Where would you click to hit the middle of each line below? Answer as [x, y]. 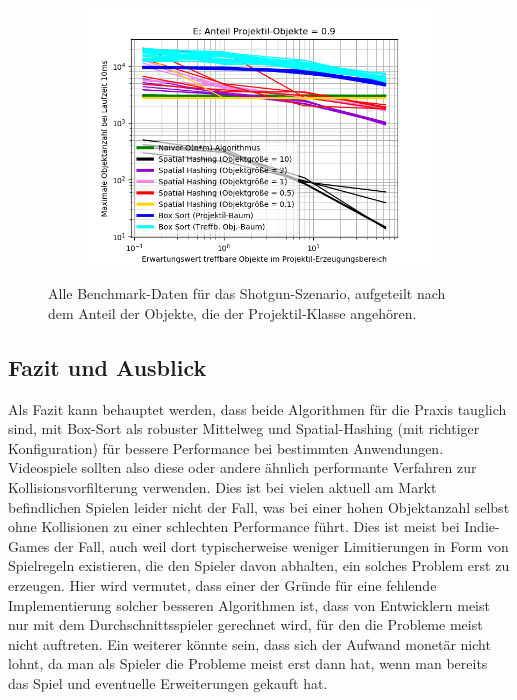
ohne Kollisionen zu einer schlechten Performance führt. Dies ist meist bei [234, 526]
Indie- [482, 526]
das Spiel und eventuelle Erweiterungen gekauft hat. [168, 682]
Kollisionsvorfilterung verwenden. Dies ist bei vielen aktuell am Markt [222, 486]
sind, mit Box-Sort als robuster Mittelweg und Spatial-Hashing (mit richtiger [244, 428]
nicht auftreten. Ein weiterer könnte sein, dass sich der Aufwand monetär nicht [249, 643]
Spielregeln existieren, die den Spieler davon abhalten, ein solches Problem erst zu [259, 565]
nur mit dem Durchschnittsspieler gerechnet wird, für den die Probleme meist [245, 624]
